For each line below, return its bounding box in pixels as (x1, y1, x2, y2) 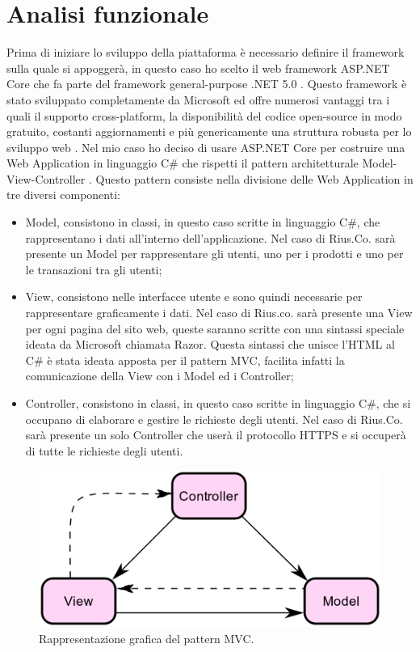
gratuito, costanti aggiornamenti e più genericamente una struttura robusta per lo (6, 123, 412, 140)
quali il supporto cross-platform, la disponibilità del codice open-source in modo (6, 107, 402, 124)
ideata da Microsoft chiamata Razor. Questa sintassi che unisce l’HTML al (25, 336, 395, 353)
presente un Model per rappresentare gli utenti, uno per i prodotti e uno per (25, 245, 404, 262)
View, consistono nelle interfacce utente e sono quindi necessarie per (25, 288, 363, 305)
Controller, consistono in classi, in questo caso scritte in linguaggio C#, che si (25, 395, 411, 411)
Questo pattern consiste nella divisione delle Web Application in (95, 170, 414, 187)
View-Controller (6, 170, 86, 187)
